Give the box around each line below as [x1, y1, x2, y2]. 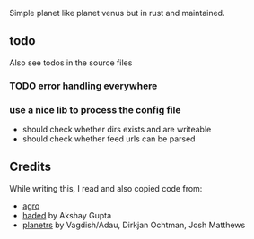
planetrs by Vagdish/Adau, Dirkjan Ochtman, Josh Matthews [22, 219, 246, 230]
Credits [9, 159, 52, 175]
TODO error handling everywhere [9, 80, 158, 92]
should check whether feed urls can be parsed [22, 133, 196, 144]
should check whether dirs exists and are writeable [22, 124, 212, 135]
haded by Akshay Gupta [22, 209, 112, 220]
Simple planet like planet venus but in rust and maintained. [9, 8, 225, 18]
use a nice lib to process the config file [9, 103, 181, 115]
